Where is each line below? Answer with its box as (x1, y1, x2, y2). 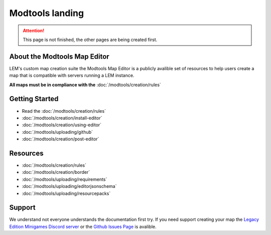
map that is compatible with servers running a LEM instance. (9, 73, 134, 79)
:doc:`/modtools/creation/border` (22, 169, 90, 175)
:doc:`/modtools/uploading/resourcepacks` (22, 190, 111, 196)
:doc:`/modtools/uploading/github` (22, 129, 93, 135)
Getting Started (9, 95, 59, 103)
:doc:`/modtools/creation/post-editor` (22, 136, 99, 142)
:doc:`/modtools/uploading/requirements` (22, 176, 107, 182)
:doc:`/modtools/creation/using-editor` (22, 122, 102, 128)
